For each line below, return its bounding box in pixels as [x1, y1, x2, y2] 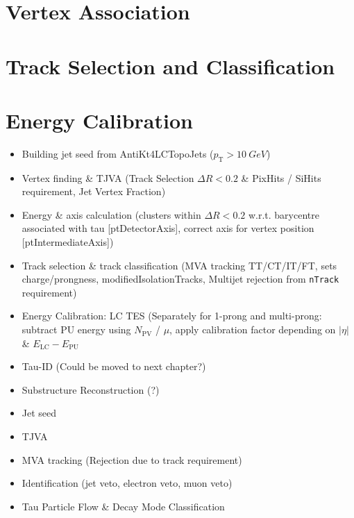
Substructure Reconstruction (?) [22, 382, 160, 396]
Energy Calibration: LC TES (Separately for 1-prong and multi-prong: [22, 308, 322, 323]
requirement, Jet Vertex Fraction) [22, 184, 166, 199]
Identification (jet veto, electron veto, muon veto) [22, 476, 233, 490]
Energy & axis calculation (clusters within [22, 207, 201, 222]
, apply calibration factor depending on [169, 322, 336, 337]
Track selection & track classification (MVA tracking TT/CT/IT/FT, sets [22, 258, 337, 272]
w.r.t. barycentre [248, 207, 319, 222]
